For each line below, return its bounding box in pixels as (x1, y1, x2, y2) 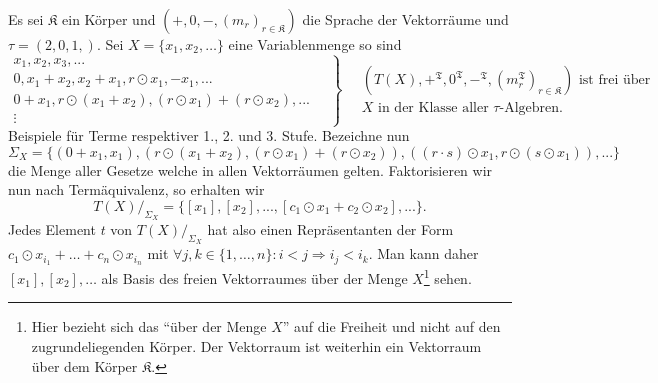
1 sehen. (423, 265, 472, 288)
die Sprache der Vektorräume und (302, 9, 509, 29)
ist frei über (578, 73, 651, 88)
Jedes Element (8, 219, 96, 240)
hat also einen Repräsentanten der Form (207, 219, 454, 240)
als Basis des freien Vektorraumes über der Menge (101, 267, 408, 288)
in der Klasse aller (378, 101, 489, 116)
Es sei (8, 9, 44, 29)
